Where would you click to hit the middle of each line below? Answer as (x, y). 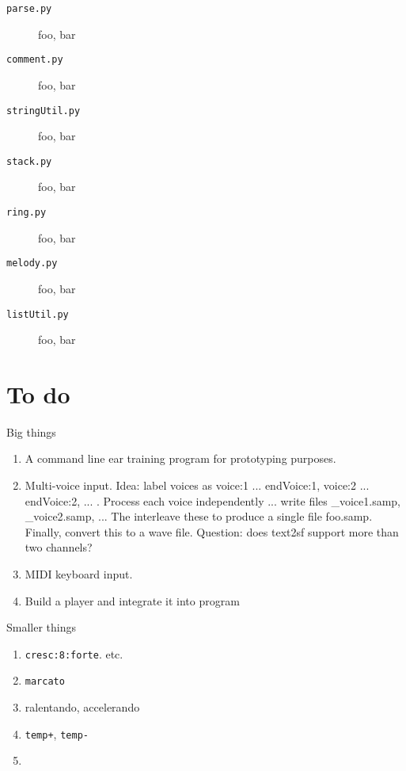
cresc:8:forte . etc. (74, 653)
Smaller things (42, 627)
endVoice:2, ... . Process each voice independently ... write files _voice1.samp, (213, 500)
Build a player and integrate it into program (132, 600)
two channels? (59, 547)
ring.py (27, 212)
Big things (31, 431)
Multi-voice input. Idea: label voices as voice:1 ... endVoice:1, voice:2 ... (197, 485)
